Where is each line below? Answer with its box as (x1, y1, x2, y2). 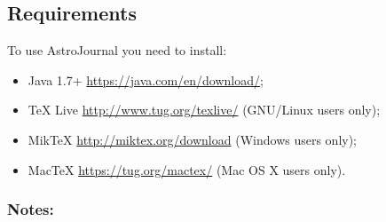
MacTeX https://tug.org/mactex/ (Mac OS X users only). (28, 160, 346, 178)
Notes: (7, 198, 54, 220)
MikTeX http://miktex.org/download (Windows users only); (28, 130, 358, 148)
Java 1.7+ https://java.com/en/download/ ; (28, 70, 264, 89)
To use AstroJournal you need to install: (7, 41, 227, 59)
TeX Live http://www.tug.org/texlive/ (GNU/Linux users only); (28, 100, 381, 119)
